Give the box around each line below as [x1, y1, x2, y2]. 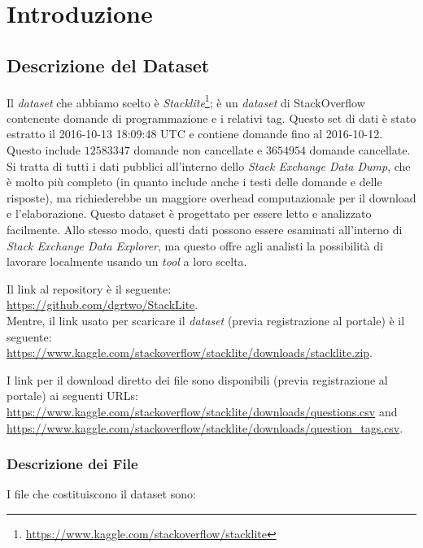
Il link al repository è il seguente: [7, 280, 172, 297]
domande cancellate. [309, 141, 411, 159]
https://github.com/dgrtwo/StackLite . [7, 296, 198, 313]
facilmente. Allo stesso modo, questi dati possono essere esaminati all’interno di [7, 220, 403, 237]
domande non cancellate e [133, 141, 263, 159]
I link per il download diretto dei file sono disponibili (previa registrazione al [7, 371, 388, 388]
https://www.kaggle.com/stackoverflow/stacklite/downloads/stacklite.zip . [7, 344, 373, 361]
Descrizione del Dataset [7, 52, 210, 77]
